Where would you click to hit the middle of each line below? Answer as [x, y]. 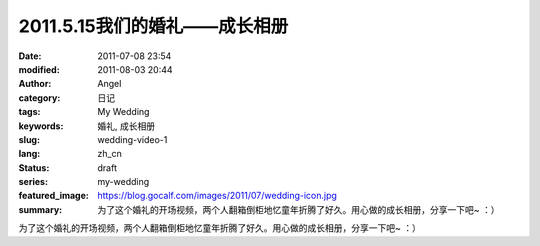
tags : [29, 112]
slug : [29, 139]
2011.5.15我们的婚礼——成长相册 [153, 26]
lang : [29, 154]
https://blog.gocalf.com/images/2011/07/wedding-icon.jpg [217, 196]
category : [39, 97]
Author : [35, 84]
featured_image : [53, 196]
